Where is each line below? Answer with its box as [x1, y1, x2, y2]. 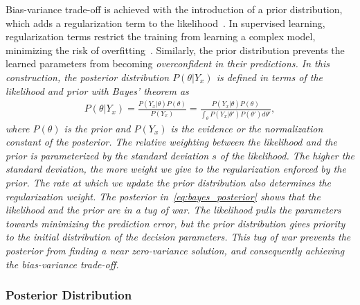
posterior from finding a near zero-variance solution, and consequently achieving [6, 243, 345, 258]
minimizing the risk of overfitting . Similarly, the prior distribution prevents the [6, 42, 345, 57]
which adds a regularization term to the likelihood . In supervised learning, [6, 15, 325, 30]
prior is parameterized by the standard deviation [6, 148, 209, 162]
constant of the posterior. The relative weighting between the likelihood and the [6, 134, 337, 149]
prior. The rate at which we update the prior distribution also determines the [6, 175, 332, 190]
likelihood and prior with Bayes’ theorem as [6, 83, 189, 98]
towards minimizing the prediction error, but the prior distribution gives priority [6, 216, 345, 230]
